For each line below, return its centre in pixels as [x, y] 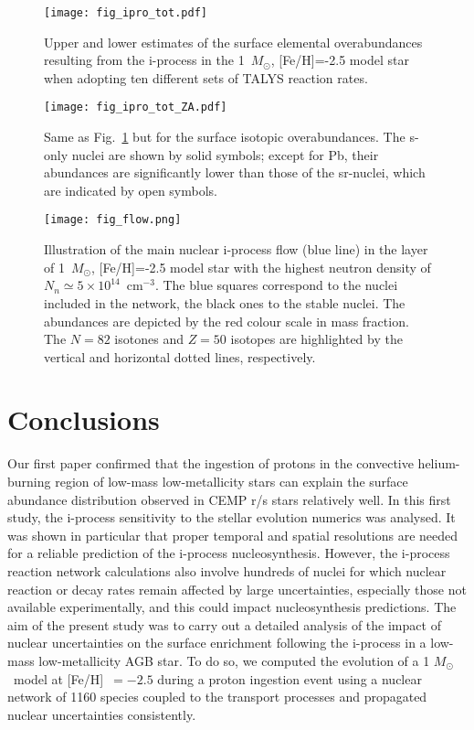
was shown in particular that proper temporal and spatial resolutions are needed [233, 535]
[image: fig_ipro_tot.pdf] [126, 13]
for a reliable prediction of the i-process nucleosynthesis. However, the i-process [229, 553]
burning [29, 481]
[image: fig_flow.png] [113, 220]
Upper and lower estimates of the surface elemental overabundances [233, 42]
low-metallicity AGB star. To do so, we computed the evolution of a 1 [234, 660]
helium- [439, 463]
